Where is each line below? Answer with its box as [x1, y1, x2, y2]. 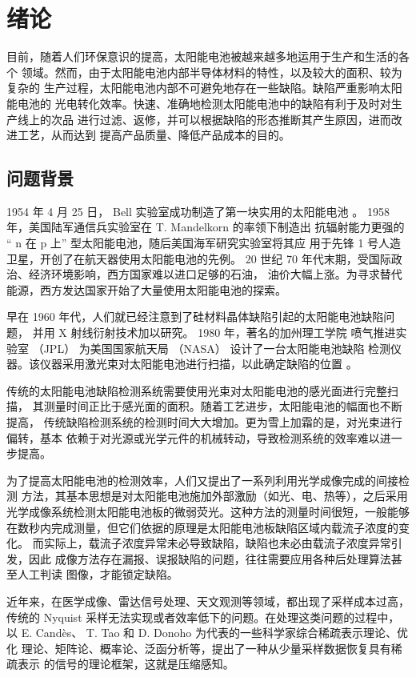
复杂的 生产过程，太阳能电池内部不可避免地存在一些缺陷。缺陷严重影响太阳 [6, 79, 402, 96]
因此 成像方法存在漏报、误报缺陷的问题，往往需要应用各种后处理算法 [28, 550, 391, 567]
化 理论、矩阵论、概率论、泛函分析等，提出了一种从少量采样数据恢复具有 [6, 639, 391, 656]
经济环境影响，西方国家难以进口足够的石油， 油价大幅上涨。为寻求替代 [28, 266, 402, 282]
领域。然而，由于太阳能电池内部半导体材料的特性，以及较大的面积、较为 [21, 63, 402, 80]
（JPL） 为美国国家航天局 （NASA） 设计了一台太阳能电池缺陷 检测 [32, 339, 391, 356]
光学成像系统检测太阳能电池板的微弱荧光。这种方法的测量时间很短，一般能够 [6, 503, 410, 519]
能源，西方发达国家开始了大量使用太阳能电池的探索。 [6, 281, 286, 298]
